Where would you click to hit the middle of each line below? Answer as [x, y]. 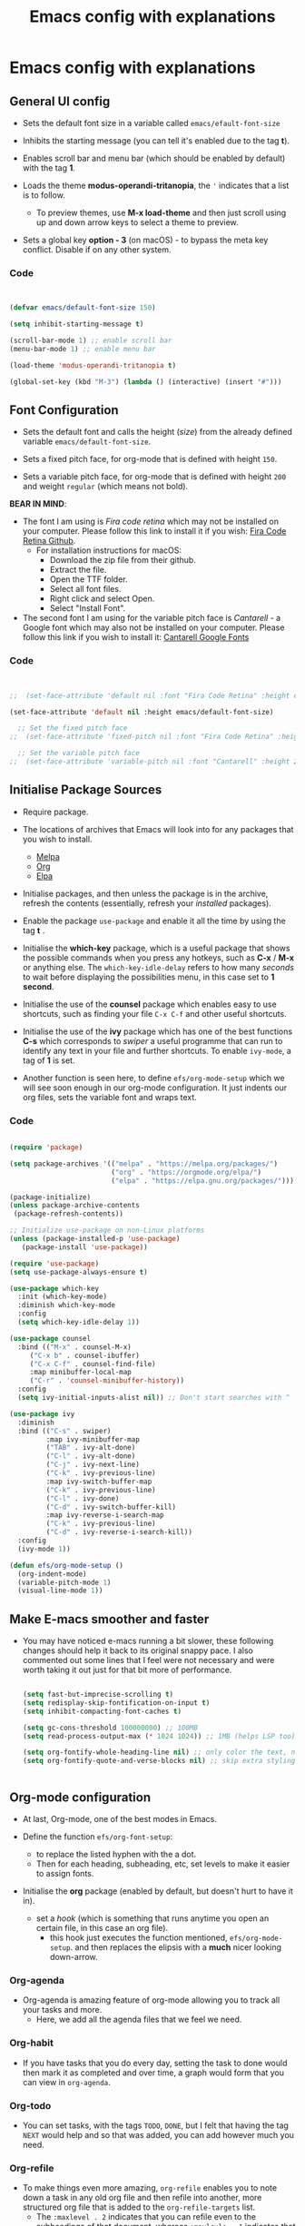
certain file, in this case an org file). [102, 1928]
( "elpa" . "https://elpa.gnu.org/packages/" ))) [202, 1181]
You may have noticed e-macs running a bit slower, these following [148, 1641]
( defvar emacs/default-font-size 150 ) [83, 308]
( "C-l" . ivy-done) [83, 1498]
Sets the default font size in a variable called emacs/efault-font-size [151, 123]
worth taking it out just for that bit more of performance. [127, 1670]
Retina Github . [49, 541]
